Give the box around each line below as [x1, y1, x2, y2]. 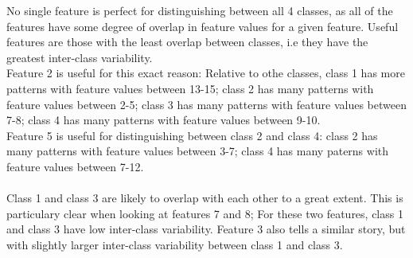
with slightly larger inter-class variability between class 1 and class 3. [6, 236, 343, 252]
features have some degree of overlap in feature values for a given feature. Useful [6, 18, 399, 34]
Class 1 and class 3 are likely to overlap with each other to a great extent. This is [6, 190, 403, 206]
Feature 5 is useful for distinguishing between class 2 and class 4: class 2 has [6, 127, 378, 143]
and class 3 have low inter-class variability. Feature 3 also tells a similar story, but [6, 221, 406, 237]
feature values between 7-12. [6, 158, 144, 174]
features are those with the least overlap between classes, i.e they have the [6, 33, 368, 50]
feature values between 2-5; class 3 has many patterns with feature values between [6, 96, 407, 112]
